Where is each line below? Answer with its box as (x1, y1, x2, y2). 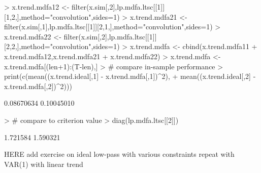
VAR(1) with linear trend (4, 158, 83, 169)
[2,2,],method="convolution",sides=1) (4, 41, 120, 52)
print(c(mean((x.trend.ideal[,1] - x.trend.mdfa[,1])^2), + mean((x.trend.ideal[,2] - (4, 71, 256, 81)
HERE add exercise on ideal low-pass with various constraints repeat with (4, 149, 235, 159)
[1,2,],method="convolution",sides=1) (4, 11, 120, 22)
